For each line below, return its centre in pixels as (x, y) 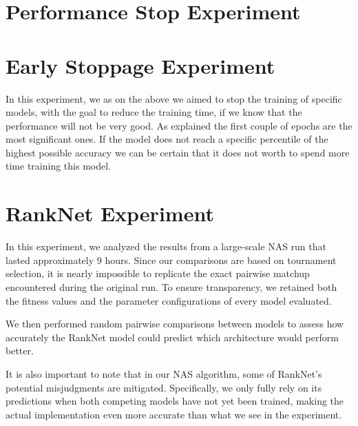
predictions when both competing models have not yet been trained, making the (175, 401)
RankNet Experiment (110, 213)
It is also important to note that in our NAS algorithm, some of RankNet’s (164, 373)
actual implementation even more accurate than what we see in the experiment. (174, 414)
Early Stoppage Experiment (140, 65)
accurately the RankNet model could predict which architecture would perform (172, 337)
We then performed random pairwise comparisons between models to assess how (175, 324)
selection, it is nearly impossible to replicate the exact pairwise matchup (158, 273)
